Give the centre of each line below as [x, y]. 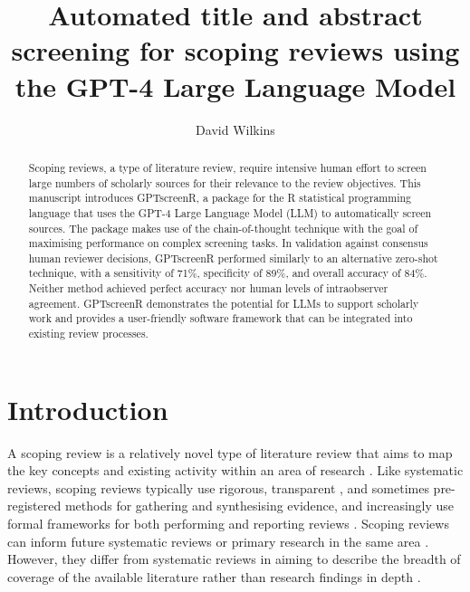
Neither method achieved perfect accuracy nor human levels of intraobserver [208, 288]
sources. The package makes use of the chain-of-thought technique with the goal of [223, 228]
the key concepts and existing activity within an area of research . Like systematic [235, 470]
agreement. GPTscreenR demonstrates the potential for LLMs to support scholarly [224, 303]
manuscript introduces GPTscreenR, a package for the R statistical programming [220, 198]
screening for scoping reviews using [235, 50]
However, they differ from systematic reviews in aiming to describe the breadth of [234, 559]
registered [34, 506]
